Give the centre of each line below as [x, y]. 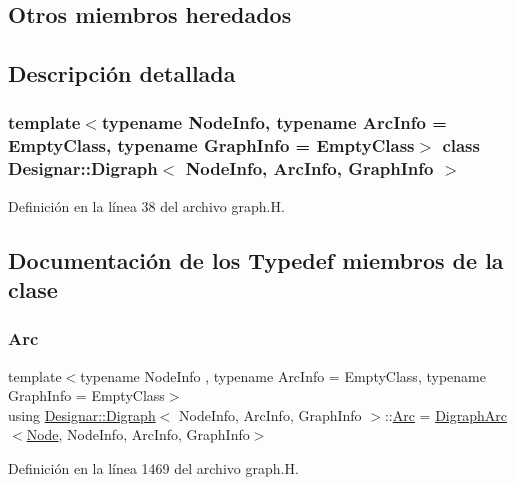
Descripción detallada [122, 73]
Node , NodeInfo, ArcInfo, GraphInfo [138, 434]
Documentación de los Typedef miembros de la [256, 259]
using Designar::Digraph [82, 414]
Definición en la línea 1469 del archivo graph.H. [153, 467]
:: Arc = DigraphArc [446, 414]
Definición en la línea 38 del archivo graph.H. [146, 205]
